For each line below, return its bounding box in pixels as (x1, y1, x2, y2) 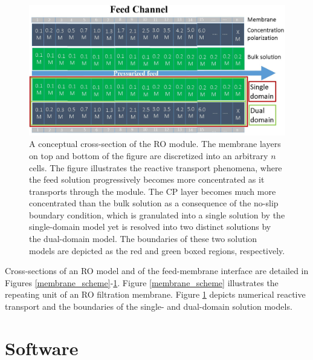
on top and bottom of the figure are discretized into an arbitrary (29, 149, 268, 162)
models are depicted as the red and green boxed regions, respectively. (29, 244, 285, 257)
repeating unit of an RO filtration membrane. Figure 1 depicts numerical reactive (5, 288, 306, 301)
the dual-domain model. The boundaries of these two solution (29, 232, 257, 245)
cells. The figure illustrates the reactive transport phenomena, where (29, 161, 282, 174)
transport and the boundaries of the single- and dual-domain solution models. (5, 300, 292, 313)
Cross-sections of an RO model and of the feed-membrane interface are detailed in (5, 264, 309, 277)
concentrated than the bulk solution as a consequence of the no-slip (29, 197, 279, 209)
